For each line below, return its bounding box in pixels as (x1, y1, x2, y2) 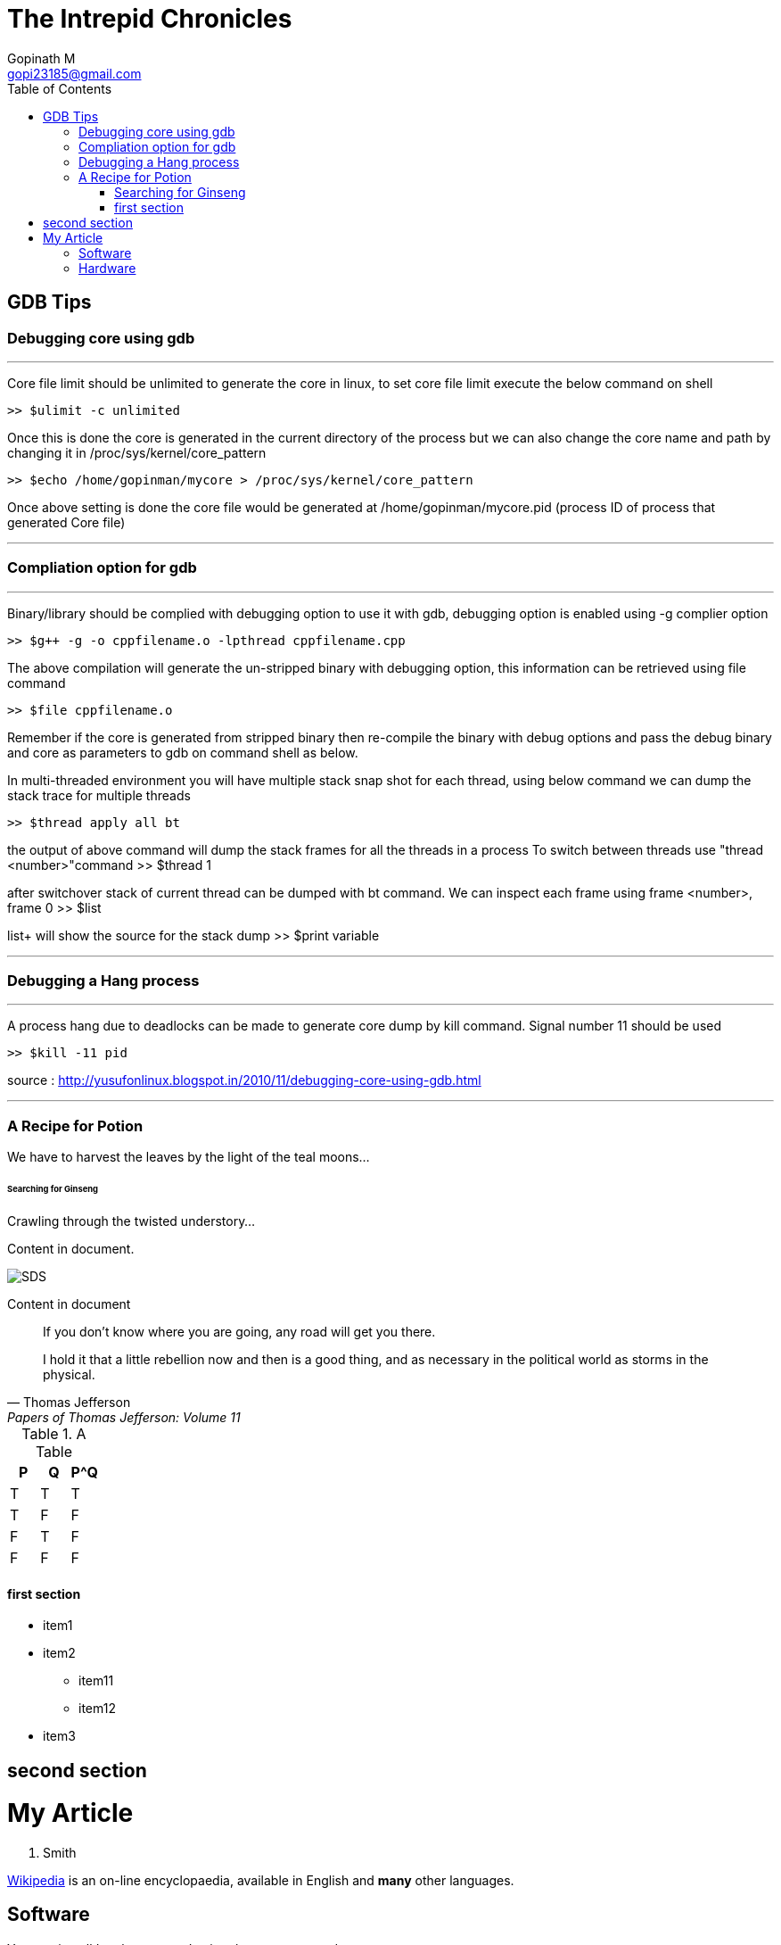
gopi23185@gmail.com (7, 65, 142, 81)
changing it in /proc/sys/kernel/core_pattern (7, 444, 267, 460)
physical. (43, 1366, 95, 1382)
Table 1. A (21, 1424, 86, 1443)
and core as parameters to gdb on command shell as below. (7, 744, 358, 760)
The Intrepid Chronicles (7, 4, 292, 34)
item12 (78, 1701, 116, 1717)
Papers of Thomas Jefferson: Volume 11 (7, 1409, 241, 1425)
